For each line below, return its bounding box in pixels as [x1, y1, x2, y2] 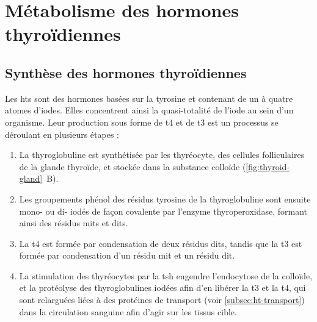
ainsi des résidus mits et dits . [19, 216, 128, 229]
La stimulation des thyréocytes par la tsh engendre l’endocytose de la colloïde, [19, 269, 313, 282]
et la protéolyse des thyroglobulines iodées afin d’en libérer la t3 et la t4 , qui [19, 281, 306, 294]
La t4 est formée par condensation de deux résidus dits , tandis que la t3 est [19, 237, 302, 249]
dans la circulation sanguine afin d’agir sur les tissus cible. [19, 305, 237, 318]
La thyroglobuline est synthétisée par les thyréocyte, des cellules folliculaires [19, 148, 305, 161]
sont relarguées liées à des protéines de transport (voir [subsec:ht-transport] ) [19, 293, 305, 306]
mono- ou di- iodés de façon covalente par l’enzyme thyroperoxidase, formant [19, 204, 308, 217]
